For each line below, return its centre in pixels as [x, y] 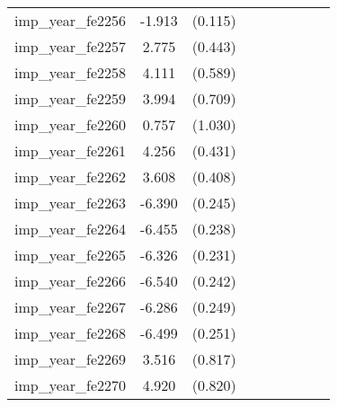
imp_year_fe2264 [71, 229]
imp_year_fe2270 [71, 385]
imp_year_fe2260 [71, 124]
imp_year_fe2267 [71, 307]
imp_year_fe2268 [71, 333]
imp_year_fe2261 [71, 150]
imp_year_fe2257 [71, 46]
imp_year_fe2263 [71, 203]
